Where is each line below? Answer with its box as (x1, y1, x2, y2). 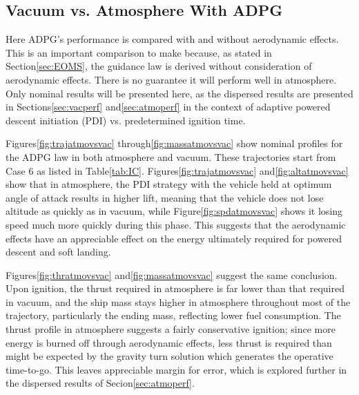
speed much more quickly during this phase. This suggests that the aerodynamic (6, 217, 346, 231)
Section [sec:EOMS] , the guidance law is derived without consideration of (6, 59, 312, 73)
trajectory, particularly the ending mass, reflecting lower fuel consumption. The (6, 308, 341, 322)
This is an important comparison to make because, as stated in (6, 45, 272, 59)
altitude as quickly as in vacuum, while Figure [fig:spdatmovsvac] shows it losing (6, 204, 343, 218)
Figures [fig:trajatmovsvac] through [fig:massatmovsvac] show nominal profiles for (6, 136, 343, 151)
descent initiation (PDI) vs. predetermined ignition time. (6, 113, 246, 127)
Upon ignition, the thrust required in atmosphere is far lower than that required (6, 281, 345, 296)
